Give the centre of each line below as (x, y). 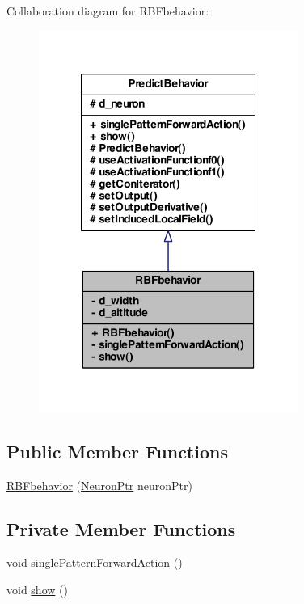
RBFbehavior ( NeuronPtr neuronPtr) (99, 485)
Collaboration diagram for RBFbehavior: (108, 11)
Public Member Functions (117, 451)
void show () (37, 590)
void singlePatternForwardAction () (95, 562)
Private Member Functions (121, 528)
